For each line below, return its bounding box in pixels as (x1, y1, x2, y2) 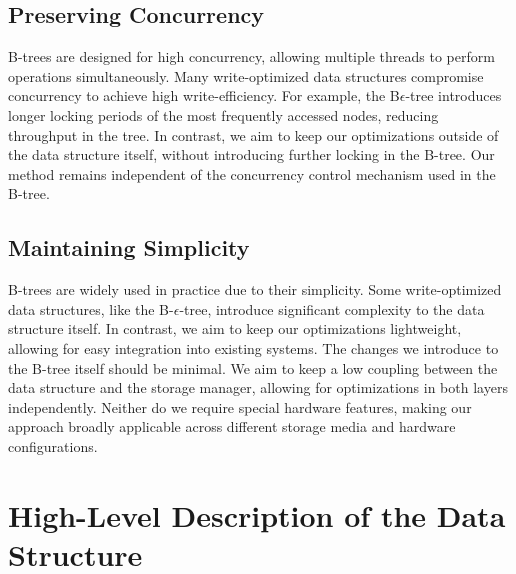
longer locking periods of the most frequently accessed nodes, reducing (8, 104, 439, 125)
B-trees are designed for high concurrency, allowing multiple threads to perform (8, 46, 495, 67)
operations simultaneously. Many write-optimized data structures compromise (8, 65, 484, 86)
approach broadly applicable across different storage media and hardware (8, 416, 456, 437)
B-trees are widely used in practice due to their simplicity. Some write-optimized (8, 279, 502, 300)
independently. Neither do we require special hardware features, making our (8, 396, 472, 417)
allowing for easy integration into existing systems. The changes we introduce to (8, 337, 499, 358)
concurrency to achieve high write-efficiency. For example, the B (8, 85, 400, 106)
